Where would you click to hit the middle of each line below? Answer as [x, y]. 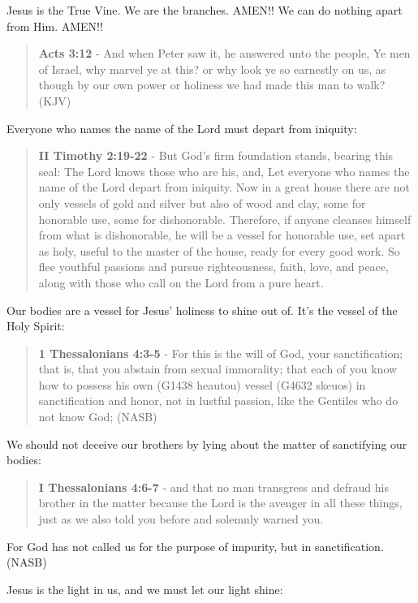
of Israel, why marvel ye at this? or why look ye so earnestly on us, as [212, 69]
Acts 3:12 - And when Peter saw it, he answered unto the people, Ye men [224, 53]
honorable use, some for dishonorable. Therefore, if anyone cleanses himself [225, 219]
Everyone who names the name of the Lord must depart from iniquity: [182, 128]
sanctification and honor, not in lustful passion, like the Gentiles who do [218, 401]
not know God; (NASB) [98, 417]
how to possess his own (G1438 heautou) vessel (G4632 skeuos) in [202, 384]
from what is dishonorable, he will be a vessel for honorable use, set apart [222, 235]
